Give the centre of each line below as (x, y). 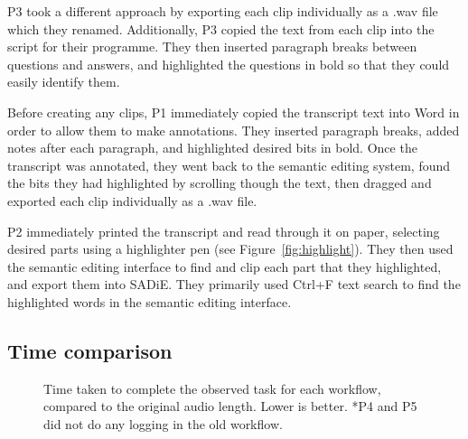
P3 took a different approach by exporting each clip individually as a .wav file (223, 11)
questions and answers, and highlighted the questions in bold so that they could (229, 64)
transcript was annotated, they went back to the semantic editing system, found (229, 165)
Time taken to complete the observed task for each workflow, (212, 388)
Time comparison (90, 350)
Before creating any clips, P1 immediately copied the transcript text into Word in (234, 112)
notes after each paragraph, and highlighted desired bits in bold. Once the (212, 148)
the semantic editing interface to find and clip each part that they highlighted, (225, 266)
